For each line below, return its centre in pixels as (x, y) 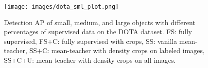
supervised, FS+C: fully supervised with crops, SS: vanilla (91, 41)
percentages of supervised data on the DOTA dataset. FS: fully (98, 32)
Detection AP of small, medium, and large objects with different (100, 22)
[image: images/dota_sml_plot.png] (61, 7)
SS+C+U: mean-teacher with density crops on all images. (90, 60)
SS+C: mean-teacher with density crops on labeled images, (117, 50)
